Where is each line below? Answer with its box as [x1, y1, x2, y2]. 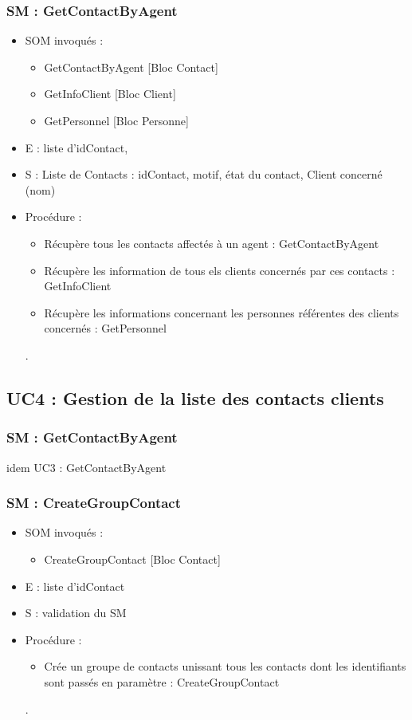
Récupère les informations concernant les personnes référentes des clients [44, 304, 399, 321]
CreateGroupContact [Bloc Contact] [44, 550, 221, 567]
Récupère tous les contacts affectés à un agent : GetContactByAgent [44, 234, 379, 251]
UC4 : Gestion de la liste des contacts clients [6, 385, 384, 410]
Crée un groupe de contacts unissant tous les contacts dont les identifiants [44, 658, 406, 675]
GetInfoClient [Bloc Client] [44, 85, 176, 102]
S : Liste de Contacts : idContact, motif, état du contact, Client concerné [25, 166, 383, 183]
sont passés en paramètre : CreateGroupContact [44, 673, 280, 690]
